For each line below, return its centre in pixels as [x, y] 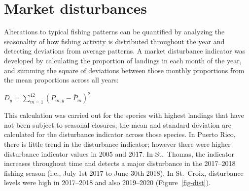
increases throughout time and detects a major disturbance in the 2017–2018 [120, 163]
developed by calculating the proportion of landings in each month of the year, [123, 60]
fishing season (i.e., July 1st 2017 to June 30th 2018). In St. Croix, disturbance [124, 173]
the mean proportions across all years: [61, 80]
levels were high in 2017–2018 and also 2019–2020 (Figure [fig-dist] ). [107, 182]
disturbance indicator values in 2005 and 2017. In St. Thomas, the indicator [119, 153]
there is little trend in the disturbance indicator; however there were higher [117, 144]
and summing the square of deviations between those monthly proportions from [124, 70]
